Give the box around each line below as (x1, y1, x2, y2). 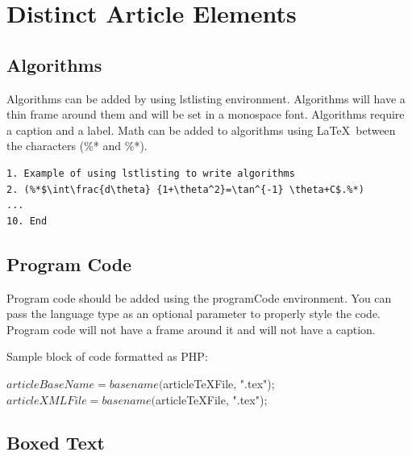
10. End (6, 215, 48, 227)
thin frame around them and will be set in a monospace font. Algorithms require (6, 106, 405, 123)
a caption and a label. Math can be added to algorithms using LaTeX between (6, 121, 396, 138)
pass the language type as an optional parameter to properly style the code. (6, 305, 381, 322)
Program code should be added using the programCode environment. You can (6, 289, 392, 306)
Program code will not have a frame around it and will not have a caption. (6, 320, 376, 337)
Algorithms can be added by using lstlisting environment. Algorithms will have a (6, 90, 406, 107)
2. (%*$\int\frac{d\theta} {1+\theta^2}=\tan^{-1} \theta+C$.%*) (6, 183, 364, 195)
